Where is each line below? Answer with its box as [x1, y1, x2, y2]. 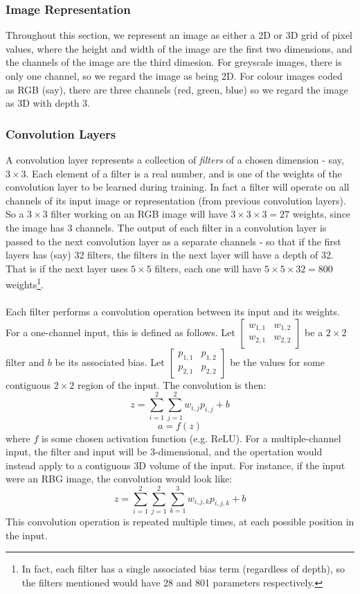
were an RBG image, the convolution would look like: [6, 471, 233, 486]
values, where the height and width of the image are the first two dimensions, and [6, 41, 352, 55]
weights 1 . [6, 275, 44, 291]
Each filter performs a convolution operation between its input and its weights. [6, 304, 340, 319]
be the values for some [230, 354, 325, 369]
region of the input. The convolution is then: [77, 377, 267, 392]
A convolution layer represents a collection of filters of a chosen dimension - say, [6, 152, 344, 166]
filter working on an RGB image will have [51, 207, 228, 221]
